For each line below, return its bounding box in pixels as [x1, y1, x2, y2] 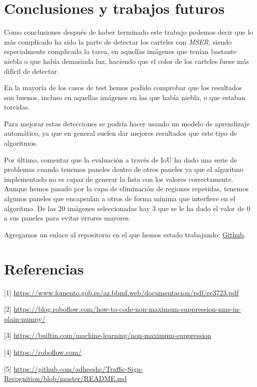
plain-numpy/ [4, 313, 46, 324]
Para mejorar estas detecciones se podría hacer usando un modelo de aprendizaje [4, 118, 250, 128]
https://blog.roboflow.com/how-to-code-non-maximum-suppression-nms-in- [13, 304, 241, 314]
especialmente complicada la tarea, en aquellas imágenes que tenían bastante [4, 46, 237, 56]
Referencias [4, 258, 84, 278]
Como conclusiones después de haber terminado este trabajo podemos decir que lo [4, 27, 254, 37]
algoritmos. [4, 138, 38, 148]
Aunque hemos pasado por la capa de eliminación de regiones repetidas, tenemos [4, 183, 249, 194]
